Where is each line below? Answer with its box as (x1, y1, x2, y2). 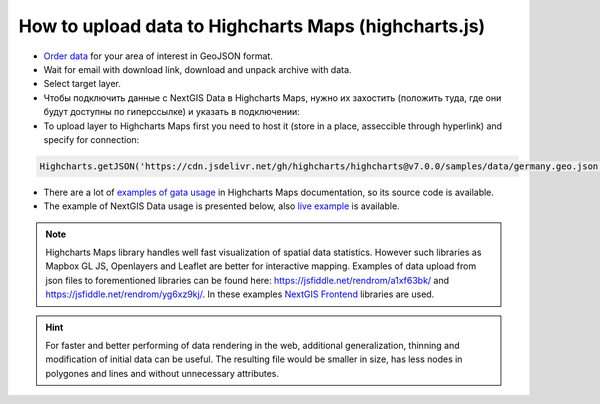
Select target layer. (43, 78, 122, 90)
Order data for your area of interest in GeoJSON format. (43, 50, 274, 62)
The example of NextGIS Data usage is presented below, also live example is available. (43, 200, 400, 212)
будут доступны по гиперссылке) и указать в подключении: (43, 106, 300, 118)
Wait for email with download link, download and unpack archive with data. (43, 63, 352, 75)
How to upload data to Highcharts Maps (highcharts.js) (18, 15, 486, 37)
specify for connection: (43, 133, 140, 145)
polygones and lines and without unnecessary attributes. (45, 367, 280, 379)
